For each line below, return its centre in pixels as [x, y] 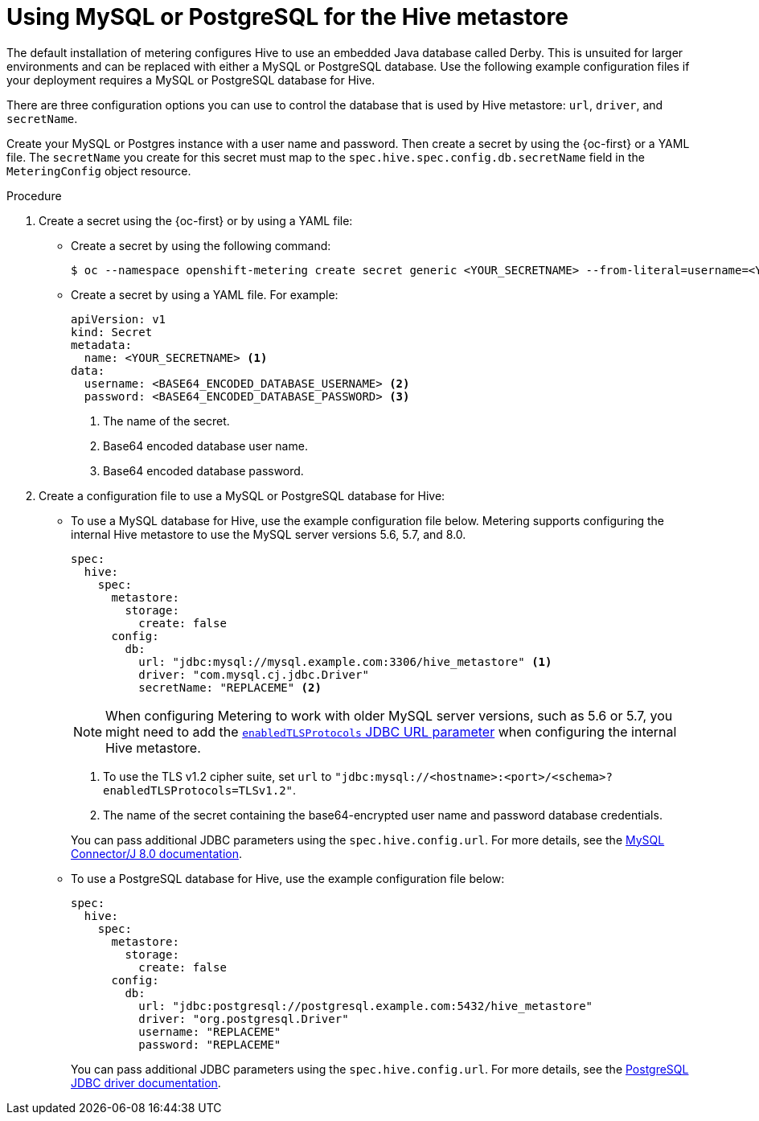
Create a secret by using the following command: [201, 245]
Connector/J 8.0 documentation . [156, 853]
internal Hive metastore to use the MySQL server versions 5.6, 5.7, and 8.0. [269, 534]
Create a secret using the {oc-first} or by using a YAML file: [196, 220]
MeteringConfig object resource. [99, 170]
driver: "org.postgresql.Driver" [244, 1018]
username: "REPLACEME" [210, 1031]
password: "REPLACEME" [210, 1044]
